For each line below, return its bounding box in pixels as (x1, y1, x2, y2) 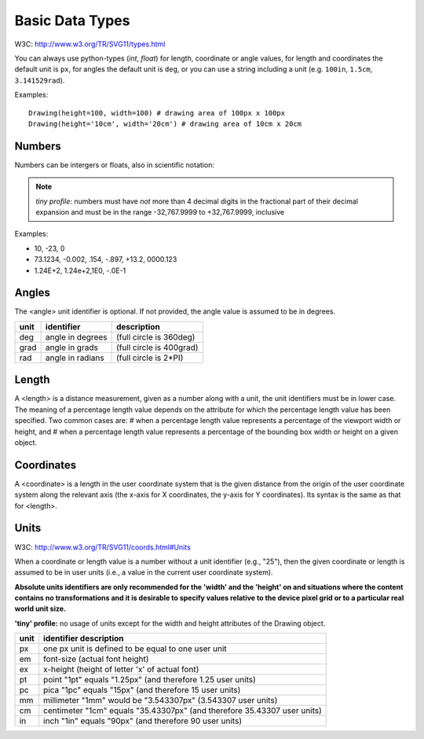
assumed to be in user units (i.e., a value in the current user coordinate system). (14, 568, 274, 577)
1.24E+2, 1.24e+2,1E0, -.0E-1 (34, 266, 126, 275)
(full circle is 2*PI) (115, 352, 184, 363)
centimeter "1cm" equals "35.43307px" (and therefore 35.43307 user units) (43, 705, 322, 716)
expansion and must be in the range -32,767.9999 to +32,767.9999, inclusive (35, 207, 285, 216)
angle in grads (45, 342, 98, 353)
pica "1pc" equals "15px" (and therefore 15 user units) (43, 685, 241, 696)
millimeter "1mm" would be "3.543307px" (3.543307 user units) (43, 695, 278, 706)
